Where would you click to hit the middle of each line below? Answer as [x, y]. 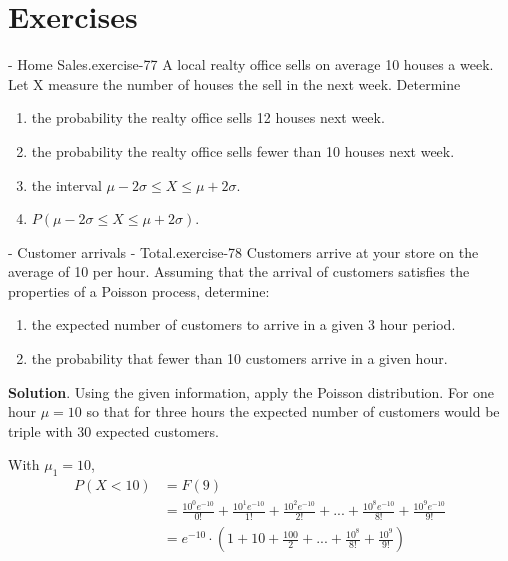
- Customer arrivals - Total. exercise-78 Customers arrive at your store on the [243, 251]
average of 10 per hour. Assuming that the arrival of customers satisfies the [239, 271]
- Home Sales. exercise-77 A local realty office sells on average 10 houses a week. [251, 64]
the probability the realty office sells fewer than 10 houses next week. [243, 150]
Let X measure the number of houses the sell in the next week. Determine [234, 83]
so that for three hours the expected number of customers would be [293, 411]
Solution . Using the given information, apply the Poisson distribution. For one [251, 391]
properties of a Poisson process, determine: [139, 290]
